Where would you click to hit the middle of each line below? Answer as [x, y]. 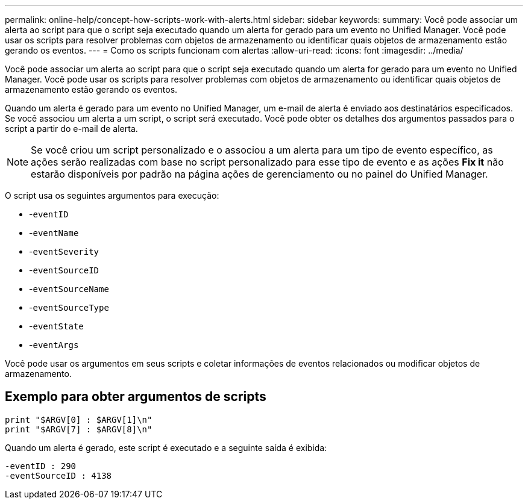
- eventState [56, 326]
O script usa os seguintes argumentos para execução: [112, 195]
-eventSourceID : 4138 [58, 475]
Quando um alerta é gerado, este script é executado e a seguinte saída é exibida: [166, 447]
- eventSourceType [69, 307]
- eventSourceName [69, 289]
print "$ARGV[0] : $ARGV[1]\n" [79, 419]
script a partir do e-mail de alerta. [71, 129]
